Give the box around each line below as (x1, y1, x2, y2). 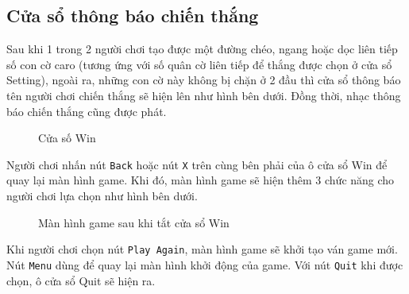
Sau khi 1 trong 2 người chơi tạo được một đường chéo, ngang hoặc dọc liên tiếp (6, 41, 398, 57)
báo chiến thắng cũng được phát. (6, 103, 167, 119)
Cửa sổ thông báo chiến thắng (6, 3, 259, 28)
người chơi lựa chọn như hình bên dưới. (6, 188, 198, 204)
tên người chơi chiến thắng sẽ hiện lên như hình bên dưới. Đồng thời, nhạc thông (6, 87, 401, 103)
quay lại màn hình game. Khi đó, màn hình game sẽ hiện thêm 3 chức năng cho (6, 172, 395, 188)
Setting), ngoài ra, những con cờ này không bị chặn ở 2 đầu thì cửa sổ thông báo (6, 72, 401, 88)
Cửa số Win (38, 130, 96, 146)
